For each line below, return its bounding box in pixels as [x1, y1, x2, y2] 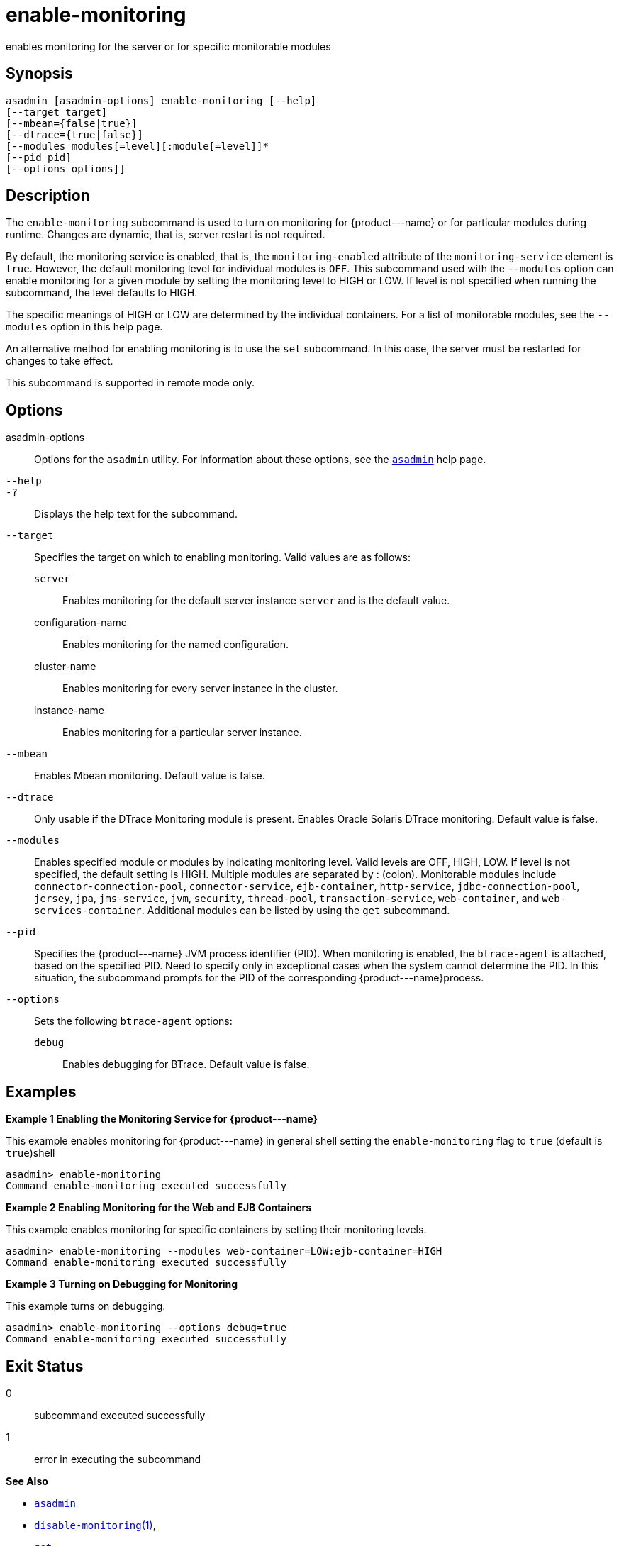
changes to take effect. [6, 355, 113, 367]
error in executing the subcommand [34, 1452, 201, 1465]
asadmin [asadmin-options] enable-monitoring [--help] [6, 94, 317, 106]
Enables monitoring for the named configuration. [62, 638, 289, 651]
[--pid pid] [6, 151, 72, 163]
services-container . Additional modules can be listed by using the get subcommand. [34, 904, 450, 917]
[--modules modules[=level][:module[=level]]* [6, 140, 269, 152]
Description [6, 187, 90, 205]
